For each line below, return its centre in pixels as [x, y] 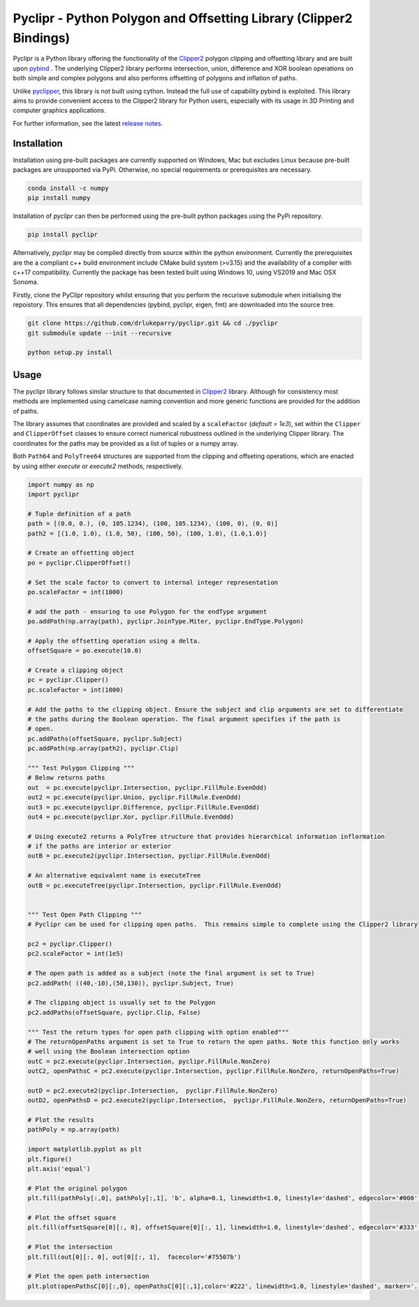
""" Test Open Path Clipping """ [85, 914]
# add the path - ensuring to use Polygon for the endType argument [147, 612]
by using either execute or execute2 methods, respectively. [98, 466]
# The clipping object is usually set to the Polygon [122, 1003]
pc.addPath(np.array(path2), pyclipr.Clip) [103, 749]
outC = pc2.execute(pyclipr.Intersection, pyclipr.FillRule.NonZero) [149, 1061]
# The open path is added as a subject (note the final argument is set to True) [171, 973]
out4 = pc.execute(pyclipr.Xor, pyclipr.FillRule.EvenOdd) [131, 817]
